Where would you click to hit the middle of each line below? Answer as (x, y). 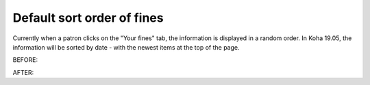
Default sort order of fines (88, 18)
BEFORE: (25, 60)
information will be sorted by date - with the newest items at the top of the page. (126, 47)
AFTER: (23, 72)
